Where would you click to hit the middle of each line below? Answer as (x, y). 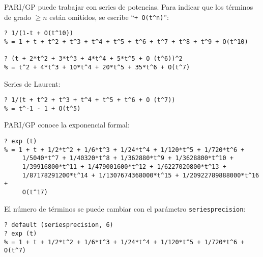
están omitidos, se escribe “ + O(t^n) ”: (109, 17)
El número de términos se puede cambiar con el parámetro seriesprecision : (125, 208)
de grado (18, 17)
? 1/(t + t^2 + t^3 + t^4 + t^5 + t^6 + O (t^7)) (90, 100)
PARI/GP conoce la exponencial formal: (67, 125)
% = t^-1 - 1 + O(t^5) (42, 108)
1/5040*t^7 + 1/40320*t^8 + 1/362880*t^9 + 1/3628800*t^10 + (128, 158)
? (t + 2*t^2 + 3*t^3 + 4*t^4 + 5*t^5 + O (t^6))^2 (93, 59)
